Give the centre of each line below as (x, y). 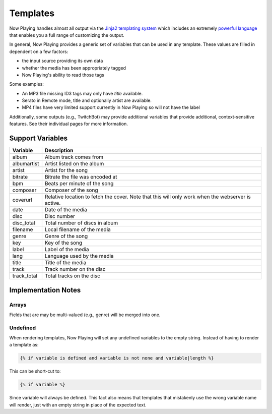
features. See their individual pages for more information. (69, 124)
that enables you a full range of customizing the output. (67, 35)
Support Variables (39, 138)
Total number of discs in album (81, 223)
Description (59, 150)
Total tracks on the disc (73, 276)
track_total (25, 276)
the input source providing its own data (62, 61)
